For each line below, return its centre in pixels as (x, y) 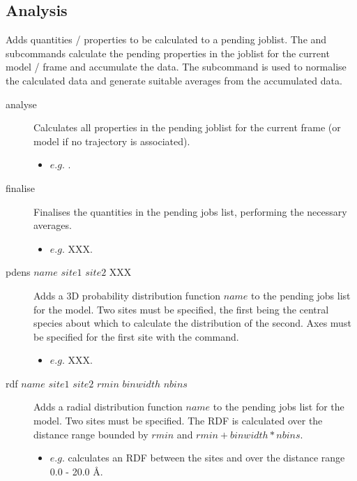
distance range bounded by (91, 434)
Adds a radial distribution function (108, 407)
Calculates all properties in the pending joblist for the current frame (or (187, 127)
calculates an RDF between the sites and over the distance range (206, 458)
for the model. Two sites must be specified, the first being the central (181, 309)
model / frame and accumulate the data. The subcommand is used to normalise (176, 67)
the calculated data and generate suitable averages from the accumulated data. (174, 80)
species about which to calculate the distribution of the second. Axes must (192, 323)
